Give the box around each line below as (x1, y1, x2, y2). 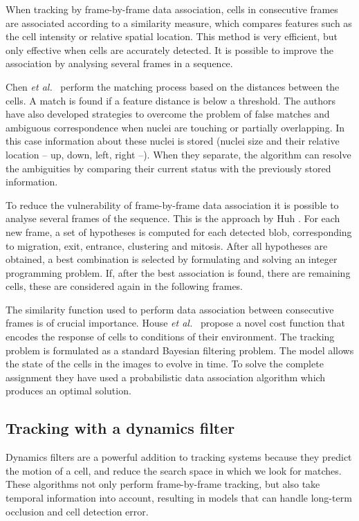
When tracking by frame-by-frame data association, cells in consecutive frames (6, 2, 338, 16)
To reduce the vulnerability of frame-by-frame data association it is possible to (6, 197, 339, 212)
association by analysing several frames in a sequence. (6, 56, 233, 71)
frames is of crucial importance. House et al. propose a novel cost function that (6, 316, 345, 330)
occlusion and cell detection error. (6, 504, 149, 518)
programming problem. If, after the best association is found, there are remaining (6, 265, 351, 280)
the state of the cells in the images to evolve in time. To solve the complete (6, 356, 324, 371)
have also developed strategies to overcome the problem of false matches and (6, 107, 330, 121)
